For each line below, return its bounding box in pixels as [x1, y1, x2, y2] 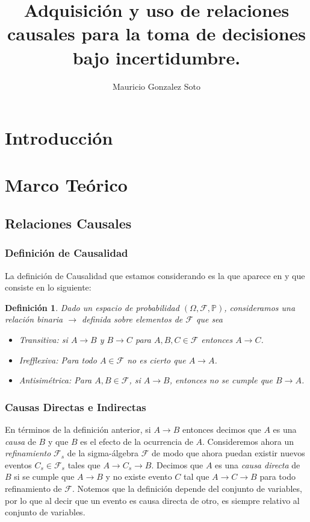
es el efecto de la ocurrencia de [80, 435, 193, 447]
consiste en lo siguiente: [5, 281, 91, 294]
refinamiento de [5, 482, 62, 494]
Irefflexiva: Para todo [19, 353, 97, 366]
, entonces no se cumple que [169, 374, 273, 386]
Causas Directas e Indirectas [5, 399, 146, 414]
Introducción [5, 125, 113, 150]
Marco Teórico [5, 172, 128, 197]
